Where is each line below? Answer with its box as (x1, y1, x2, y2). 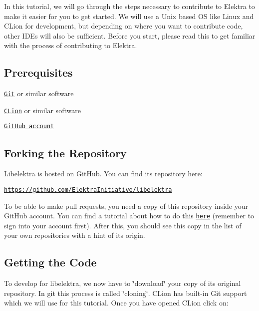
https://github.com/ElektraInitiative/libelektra (4, 186, 172, 193)
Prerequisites (4, 65, 73, 80)
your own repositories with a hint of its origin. (4, 230, 145, 240)
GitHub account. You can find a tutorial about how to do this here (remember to (4, 210, 255, 221)
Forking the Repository (4, 145, 127, 160)
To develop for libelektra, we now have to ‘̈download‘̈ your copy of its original (4, 278, 241, 288)
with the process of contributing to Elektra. (4, 40, 137, 51)
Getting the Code (4, 254, 97, 270)
